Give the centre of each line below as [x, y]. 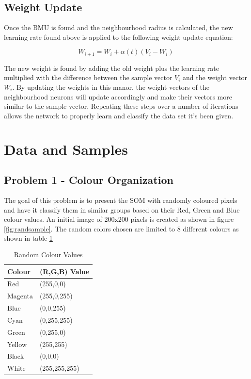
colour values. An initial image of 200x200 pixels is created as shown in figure [119, 219]
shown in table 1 [28, 238]
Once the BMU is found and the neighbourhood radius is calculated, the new [118, 27]
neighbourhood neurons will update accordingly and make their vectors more [118, 96]
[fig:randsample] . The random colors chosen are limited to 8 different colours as [121, 228]
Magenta [20, 296]
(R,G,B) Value [64, 271]
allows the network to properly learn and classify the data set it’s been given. [119, 115]
